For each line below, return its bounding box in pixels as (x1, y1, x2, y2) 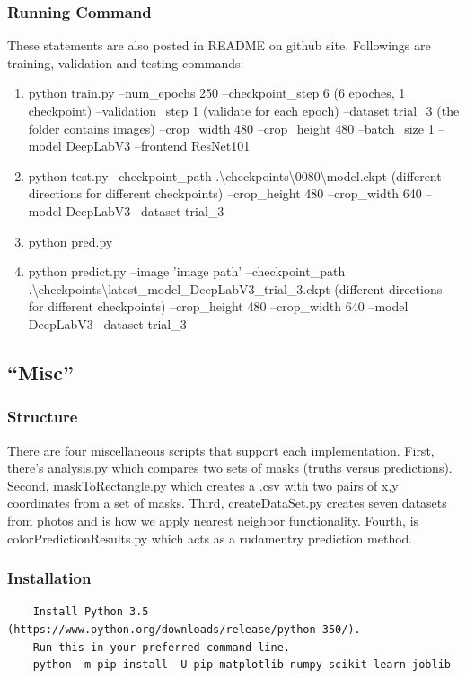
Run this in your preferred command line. (32, 640, 290, 654)
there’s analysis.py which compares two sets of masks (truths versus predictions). (7, 458, 453, 477)
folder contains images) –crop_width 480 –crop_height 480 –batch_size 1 (28, 118, 435, 137)
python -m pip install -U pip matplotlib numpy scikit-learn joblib (32, 658, 451, 672)
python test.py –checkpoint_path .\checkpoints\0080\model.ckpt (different (28, 166, 442, 185)
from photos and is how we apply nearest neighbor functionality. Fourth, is (7, 510, 419, 529)
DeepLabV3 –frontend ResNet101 (66, 136, 251, 155)
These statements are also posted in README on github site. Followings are (7, 36, 431, 55)
